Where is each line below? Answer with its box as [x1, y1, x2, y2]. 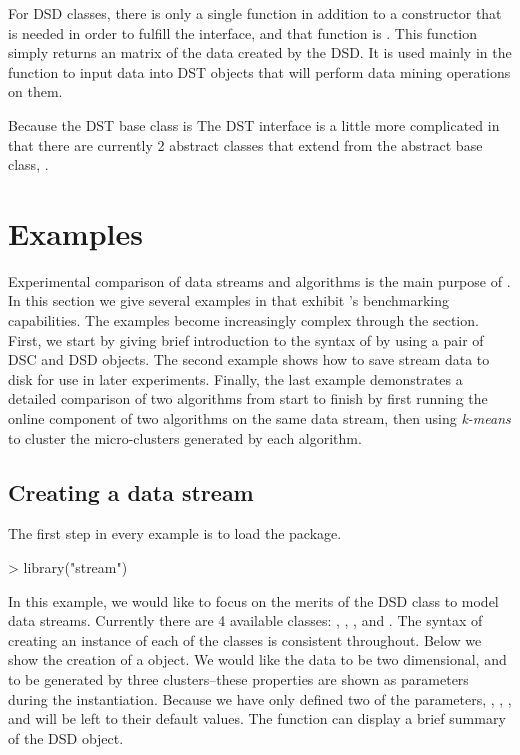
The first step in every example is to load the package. [8, 523, 342, 544]
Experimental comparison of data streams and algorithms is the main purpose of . [8, 270, 511, 291]
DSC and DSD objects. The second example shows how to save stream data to [8, 349, 490, 370]
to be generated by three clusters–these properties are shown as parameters [8, 668, 469, 689]
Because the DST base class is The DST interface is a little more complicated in [8, 114, 500, 135]
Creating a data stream [8, 476, 254, 507]
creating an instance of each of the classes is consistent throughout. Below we [8, 629, 482, 650]
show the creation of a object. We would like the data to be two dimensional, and [8, 649, 507, 670]
